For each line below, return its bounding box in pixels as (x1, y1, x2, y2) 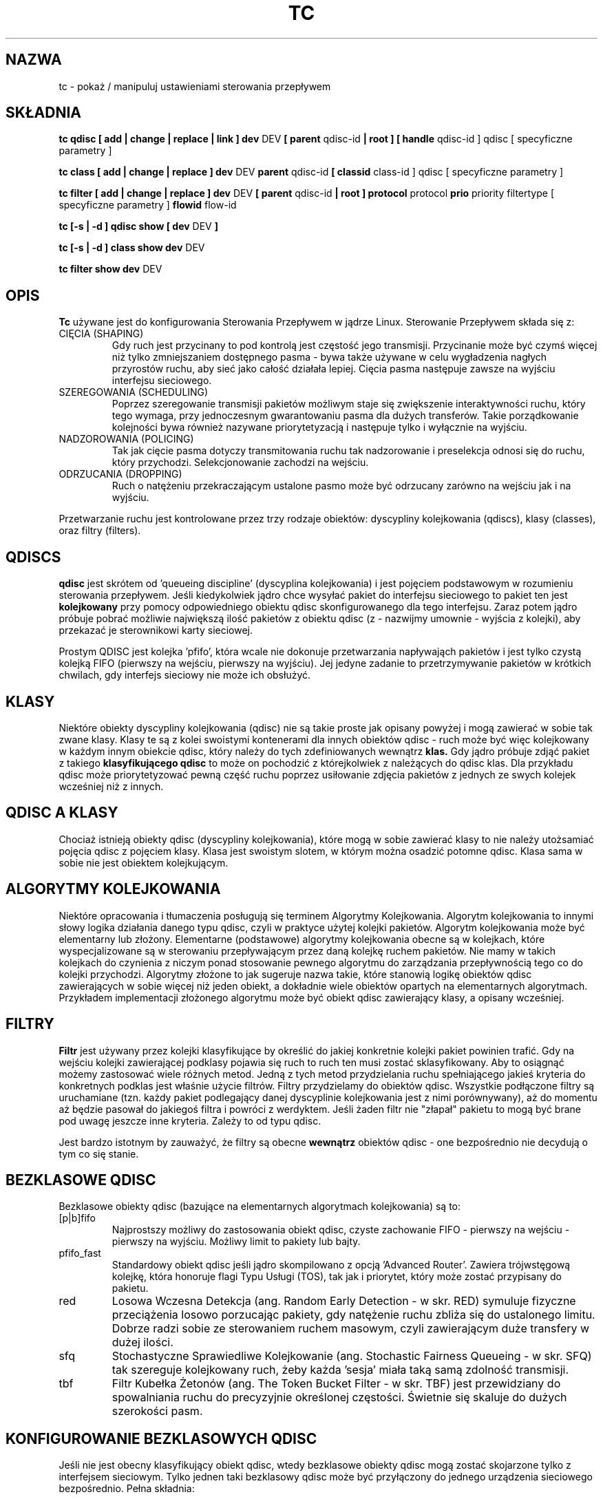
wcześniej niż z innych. (59, 780, 164, 792)
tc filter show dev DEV (59, 263, 162, 275)
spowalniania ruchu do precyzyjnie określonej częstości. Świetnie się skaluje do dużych (112, 1390, 567, 1405)
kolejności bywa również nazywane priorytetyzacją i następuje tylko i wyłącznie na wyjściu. (112, 421, 527, 434)
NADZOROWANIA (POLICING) (59, 433, 194, 445)
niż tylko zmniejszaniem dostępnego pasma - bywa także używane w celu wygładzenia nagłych (112, 351, 547, 363)
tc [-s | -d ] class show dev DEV (59, 242, 205, 254)
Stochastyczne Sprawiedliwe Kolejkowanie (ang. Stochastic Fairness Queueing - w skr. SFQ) (112, 1349, 592, 1363)
